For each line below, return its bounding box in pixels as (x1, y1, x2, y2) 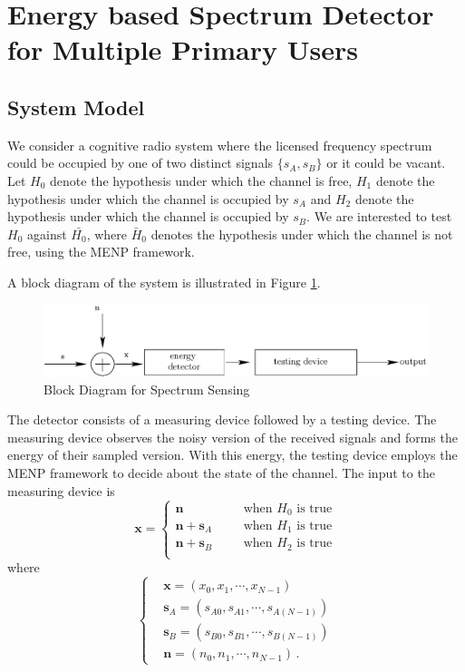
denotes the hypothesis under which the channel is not (150, 224, 453, 243)
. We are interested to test (306, 207, 452, 226)
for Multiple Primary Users (7, 31, 358, 68)
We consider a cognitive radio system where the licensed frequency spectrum (7, 135, 432, 154)
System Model (7, 93, 145, 121)
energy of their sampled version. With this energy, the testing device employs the (7, 445, 458, 464)
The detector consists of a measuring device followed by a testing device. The (7, 410, 437, 429)
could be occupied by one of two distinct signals (7, 153, 274, 172)
